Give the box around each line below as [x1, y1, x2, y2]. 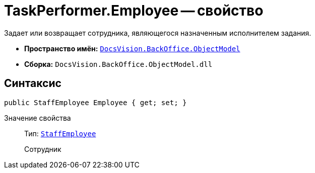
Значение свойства [4, 113, 71, 122]
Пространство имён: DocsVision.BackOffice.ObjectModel [24, 44, 240, 53]
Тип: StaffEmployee [24, 129, 96, 138]
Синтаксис [4, 77, 61, 90]
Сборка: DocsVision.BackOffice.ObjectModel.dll [24, 59, 213, 68]
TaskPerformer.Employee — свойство [4, 2, 264, 19]
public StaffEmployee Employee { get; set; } [4, 98, 187, 107]
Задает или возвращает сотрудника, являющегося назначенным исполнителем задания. [4, 28, 311, 37]
